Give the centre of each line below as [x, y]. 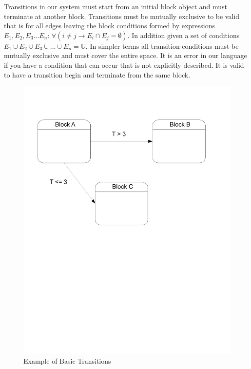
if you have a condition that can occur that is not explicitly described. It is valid [124, 65]
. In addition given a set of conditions [183, 35]
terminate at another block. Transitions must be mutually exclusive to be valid [122, 16]
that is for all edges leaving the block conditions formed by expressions [110, 26]
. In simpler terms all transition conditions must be [162, 46]
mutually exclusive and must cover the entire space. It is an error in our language [125, 55]
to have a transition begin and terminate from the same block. [97, 74]
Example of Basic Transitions [67, 360]
